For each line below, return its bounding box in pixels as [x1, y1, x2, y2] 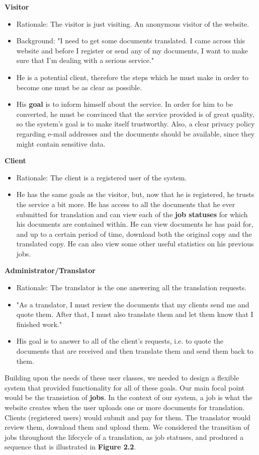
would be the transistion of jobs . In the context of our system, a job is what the [5, 392, 252, 403]
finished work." [16, 318, 62, 329]
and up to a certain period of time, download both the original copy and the [16, 228, 252, 239]
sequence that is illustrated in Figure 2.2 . [5, 441, 136, 452]
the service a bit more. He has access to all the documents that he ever [16, 199, 235, 209]
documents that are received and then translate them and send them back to [16, 346, 253, 356]
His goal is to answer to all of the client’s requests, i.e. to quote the [16, 336, 223, 346]
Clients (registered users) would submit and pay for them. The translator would [5, 412, 251, 422]
